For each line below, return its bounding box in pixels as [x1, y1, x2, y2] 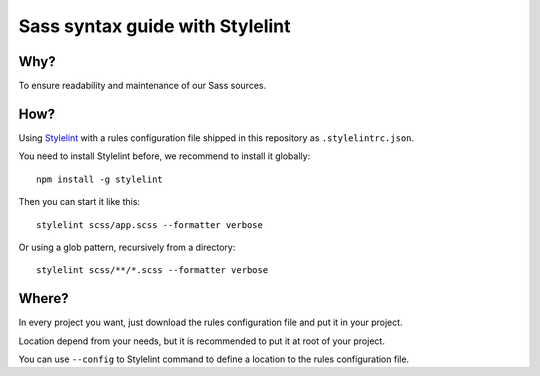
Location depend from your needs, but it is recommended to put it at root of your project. [18, 335, 385, 347]
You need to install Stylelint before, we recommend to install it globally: [18, 150, 311, 162]
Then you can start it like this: [18, 196, 140, 208]
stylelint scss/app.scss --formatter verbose [36, 219, 264, 230]
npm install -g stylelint [36, 173, 164, 185]
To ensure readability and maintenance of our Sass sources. [18, 80, 267, 92]
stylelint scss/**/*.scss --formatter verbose [36, 265, 269, 276]
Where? [18, 290, 69, 307]
